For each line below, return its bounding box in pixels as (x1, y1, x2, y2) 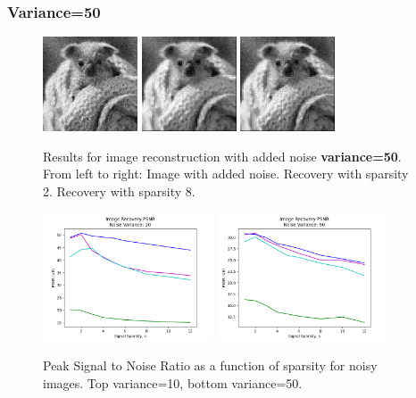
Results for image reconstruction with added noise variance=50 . (43, 146, 402, 165)
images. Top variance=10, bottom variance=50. (43, 373, 303, 392)
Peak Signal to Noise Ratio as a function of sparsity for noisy (43, 356, 378, 375)
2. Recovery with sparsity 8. (43, 182, 196, 200)
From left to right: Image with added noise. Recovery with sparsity (43, 164, 409, 183)
